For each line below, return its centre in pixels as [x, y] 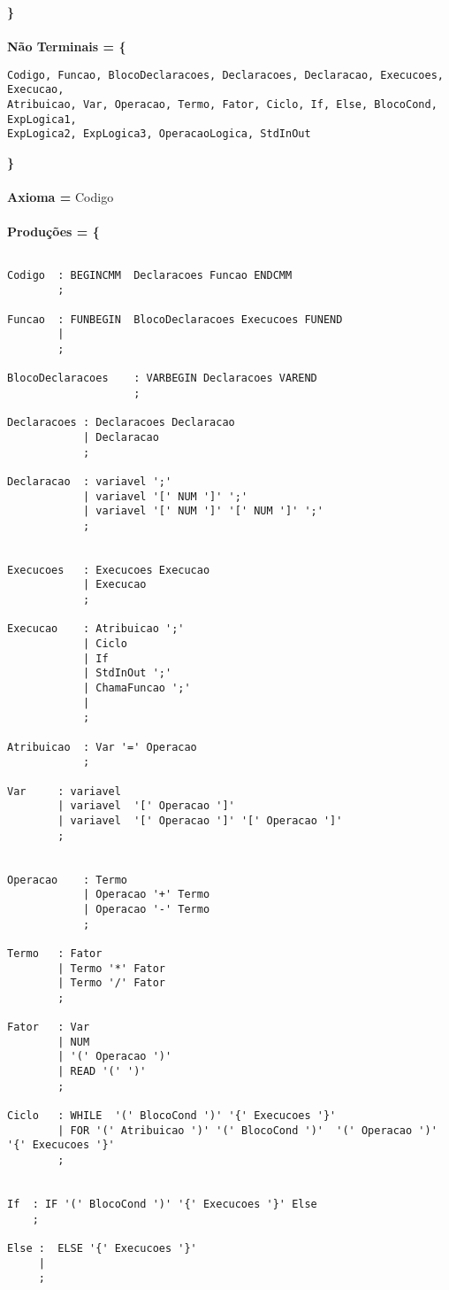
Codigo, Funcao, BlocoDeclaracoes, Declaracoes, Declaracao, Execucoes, [225, 75]
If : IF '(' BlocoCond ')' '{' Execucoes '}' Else [162, 1205]
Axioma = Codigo [61, 197]
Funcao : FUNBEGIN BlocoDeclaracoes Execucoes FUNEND [175, 319]
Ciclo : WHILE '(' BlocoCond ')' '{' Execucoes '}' [172, 1116]
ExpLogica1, [42, 119]
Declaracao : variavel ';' [90, 481]
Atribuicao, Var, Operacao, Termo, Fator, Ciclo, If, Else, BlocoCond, [222, 105]
